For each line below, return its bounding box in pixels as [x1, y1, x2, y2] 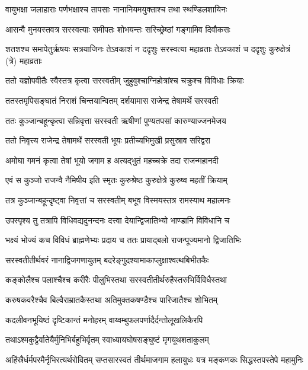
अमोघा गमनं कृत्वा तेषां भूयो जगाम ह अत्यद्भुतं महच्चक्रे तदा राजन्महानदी [5, 154, 219, 166]
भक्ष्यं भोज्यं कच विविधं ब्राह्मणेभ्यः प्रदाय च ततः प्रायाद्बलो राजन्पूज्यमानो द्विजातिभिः [5, 234, 242, 246]
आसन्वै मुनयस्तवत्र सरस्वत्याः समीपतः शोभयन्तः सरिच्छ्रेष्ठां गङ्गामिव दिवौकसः [5, 23, 230, 35]
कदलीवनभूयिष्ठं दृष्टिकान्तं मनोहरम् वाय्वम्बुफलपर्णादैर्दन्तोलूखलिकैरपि [5, 313, 203, 326]
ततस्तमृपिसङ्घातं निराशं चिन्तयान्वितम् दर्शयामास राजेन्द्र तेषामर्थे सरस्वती [5, 94, 219, 106]
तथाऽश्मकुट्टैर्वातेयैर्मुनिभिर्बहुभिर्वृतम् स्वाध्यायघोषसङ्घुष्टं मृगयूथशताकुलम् [5, 333, 209, 346]
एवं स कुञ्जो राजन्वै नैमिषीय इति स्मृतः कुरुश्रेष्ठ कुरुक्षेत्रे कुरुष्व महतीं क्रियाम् [5, 174, 227, 186]
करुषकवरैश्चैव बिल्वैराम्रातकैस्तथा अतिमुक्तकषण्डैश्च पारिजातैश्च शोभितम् [5, 293, 218, 305]
